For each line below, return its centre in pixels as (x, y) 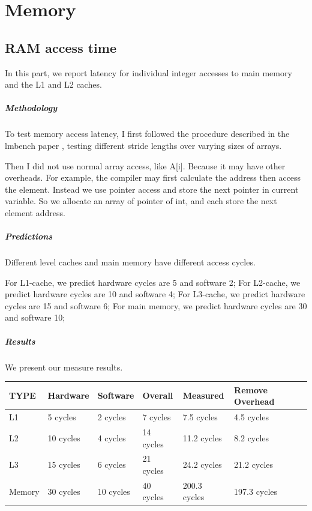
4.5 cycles (252, 417)
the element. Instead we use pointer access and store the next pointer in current (152, 189)
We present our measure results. (64, 367)
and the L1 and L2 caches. (53, 84)
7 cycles (157, 417)
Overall (158, 395)
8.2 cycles (252, 437)
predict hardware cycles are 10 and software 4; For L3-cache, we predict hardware (155, 294)
